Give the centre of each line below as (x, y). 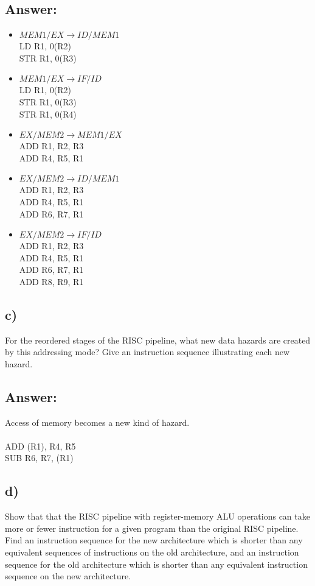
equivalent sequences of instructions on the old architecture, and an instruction (152, 552)
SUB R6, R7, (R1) (39, 458)
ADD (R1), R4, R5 (40, 446)
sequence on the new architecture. (68, 576)
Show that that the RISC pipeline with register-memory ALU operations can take (157, 516)
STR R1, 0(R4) (48, 114)
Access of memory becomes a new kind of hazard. (97, 422)
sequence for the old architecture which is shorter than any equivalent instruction (156, 564)
